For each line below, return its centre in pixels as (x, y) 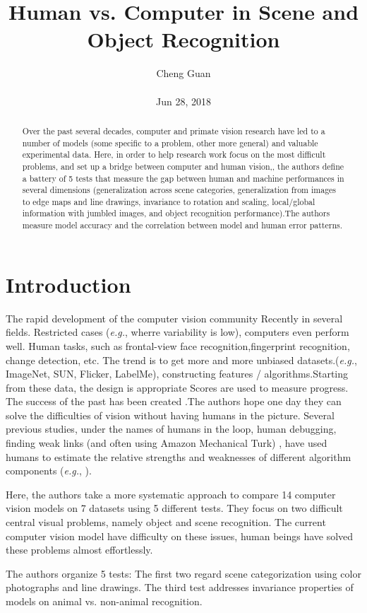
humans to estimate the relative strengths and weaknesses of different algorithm (179, 456)
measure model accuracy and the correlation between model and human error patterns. (182, 225)
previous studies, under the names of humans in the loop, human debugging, (171, 429)
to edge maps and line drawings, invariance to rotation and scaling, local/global (169, 201)
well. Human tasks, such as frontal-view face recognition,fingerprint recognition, (178, 345)
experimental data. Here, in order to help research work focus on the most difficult (174, 154)
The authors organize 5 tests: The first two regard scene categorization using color (183, 573)
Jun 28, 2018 (183, 101)
